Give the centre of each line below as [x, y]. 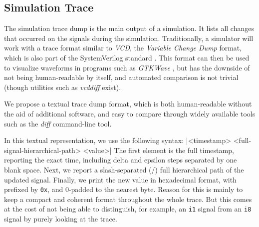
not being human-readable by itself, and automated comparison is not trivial [121, 77]
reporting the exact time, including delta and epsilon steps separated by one [121, 160]
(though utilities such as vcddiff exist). [63, 87]
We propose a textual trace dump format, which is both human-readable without [128, 104]
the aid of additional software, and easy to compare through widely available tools [130, 113]
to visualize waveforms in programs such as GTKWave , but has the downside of [127, 67]
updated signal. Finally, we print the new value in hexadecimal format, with [120, 179]
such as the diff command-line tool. [58, 123]
